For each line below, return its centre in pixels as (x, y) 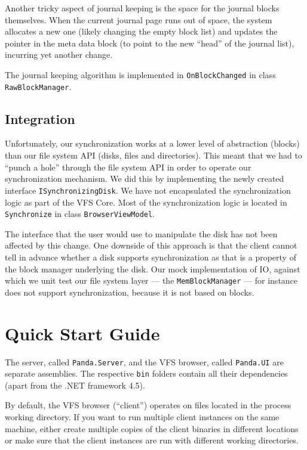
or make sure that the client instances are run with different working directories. (152, 440)
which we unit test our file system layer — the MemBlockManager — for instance (151, 280)
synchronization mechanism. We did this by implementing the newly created (145, 179)
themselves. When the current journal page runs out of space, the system (139, 19)
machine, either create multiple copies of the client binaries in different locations (152, 428)
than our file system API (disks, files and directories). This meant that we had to (153, 155)
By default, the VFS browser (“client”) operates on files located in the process (148, 405)
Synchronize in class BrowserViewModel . (80, 214)
